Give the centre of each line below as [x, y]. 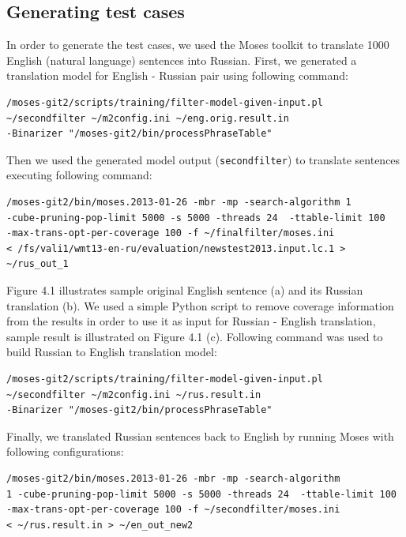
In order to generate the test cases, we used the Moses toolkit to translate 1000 [198, 45]
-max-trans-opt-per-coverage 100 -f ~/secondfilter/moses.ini [173, 510]
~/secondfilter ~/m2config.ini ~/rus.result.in [134, 394]
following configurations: [65, 451]
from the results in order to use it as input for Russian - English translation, [191, 321]
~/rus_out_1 [38, 264]
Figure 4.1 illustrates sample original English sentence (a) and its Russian [185, 289]
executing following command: [79, 175]
